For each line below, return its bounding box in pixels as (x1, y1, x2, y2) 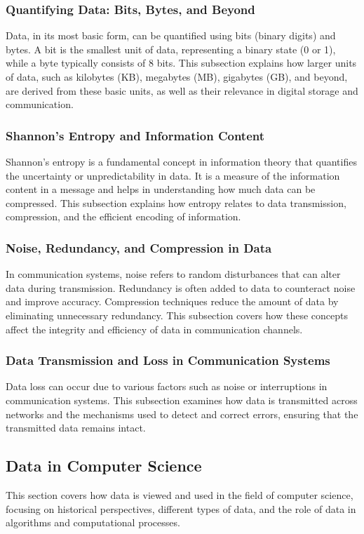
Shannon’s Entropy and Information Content (6, 126, 265, 144)
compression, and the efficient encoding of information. (6, 209, 241, 224)
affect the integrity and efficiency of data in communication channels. (6, 321, 303, 336)
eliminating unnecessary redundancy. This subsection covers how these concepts (6, 307, 348, 322)
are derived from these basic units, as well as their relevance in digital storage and (6, 83, 358, 98)
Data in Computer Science (6, 455, 202, 476)
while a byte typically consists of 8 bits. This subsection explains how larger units (6, 55, 357, 70)
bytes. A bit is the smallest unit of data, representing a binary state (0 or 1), (6, 41, 336, 56)
